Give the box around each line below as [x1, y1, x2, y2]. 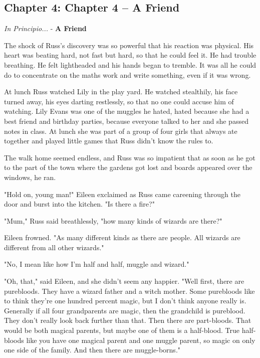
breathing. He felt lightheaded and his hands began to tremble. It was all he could [4, 59, 256, 70]
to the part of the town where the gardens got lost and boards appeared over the [4, 162, 252, 172]
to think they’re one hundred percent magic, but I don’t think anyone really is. [4, 295, 246, 306]
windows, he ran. [4, 171, 56, 182]
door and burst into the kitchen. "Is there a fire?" [4, 199, 155, 209]
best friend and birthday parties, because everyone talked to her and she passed [4, 115, 248, 126]
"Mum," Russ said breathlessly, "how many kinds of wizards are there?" [4, 215, 222, 226]
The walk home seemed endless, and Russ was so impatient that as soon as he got [4, 152, 255, 162]
